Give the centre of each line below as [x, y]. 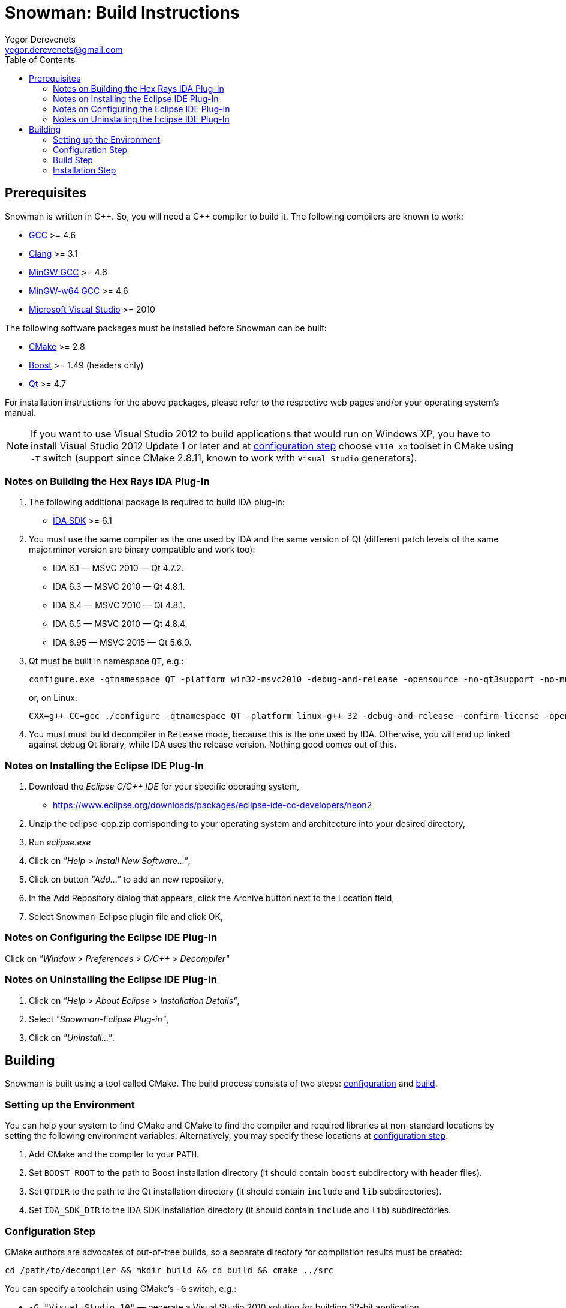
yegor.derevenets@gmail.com [64, 49]
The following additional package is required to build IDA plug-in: [157, 502]
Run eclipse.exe [60, 842]
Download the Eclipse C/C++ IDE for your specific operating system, [164, 787]
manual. [20, 412]
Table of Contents [40, 59]
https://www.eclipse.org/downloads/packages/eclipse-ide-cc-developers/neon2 [213, 805]
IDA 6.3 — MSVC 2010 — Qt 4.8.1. [119, 587]
